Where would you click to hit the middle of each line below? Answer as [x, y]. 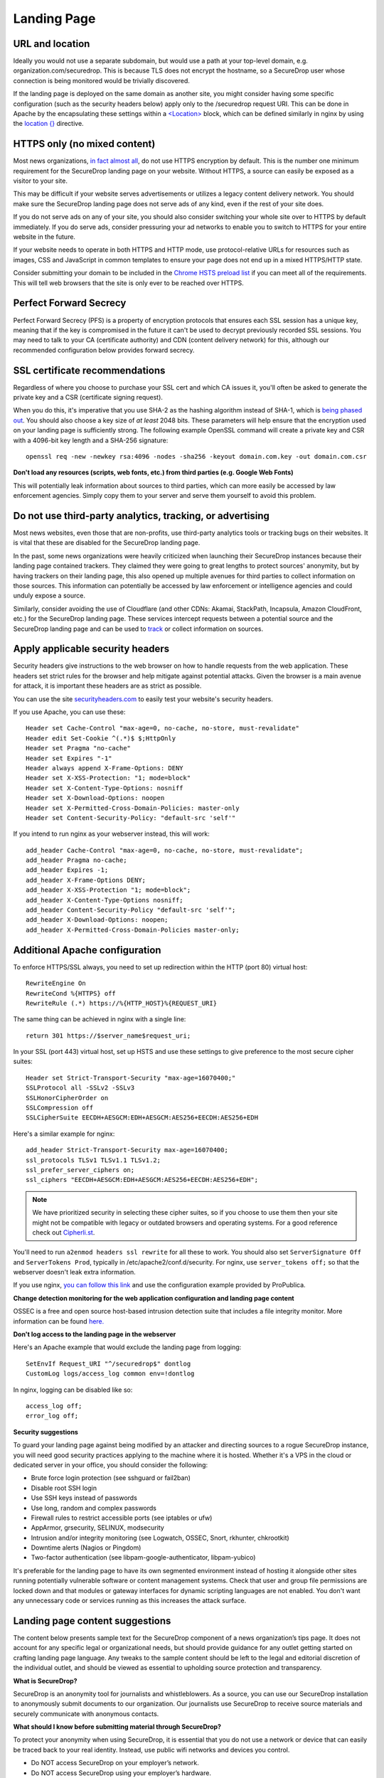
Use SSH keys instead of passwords [84, 1498]
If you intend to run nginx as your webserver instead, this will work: [111, 834]
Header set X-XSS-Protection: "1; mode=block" [108, 778]
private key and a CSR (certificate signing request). [88, 397]
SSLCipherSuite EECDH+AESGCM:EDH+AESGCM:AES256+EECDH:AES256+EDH [142, 1118]
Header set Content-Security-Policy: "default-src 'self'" [131, 818]
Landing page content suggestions [92, 1620]
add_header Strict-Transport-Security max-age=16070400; [127, 1150]
